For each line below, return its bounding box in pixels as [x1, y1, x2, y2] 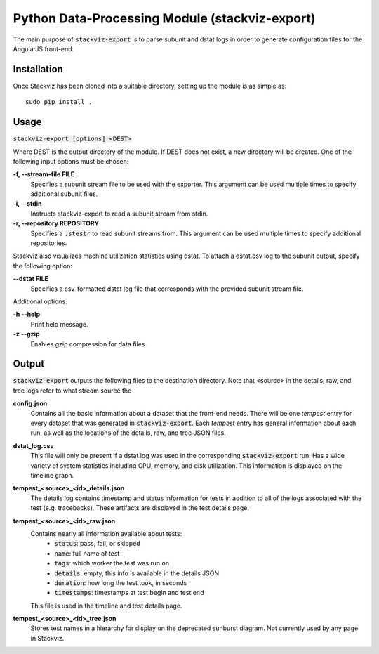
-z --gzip [13, 330, 40, 339]
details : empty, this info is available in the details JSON [54, 569, 220, 577]
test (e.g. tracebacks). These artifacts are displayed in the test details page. [30, 504, 249, 512]
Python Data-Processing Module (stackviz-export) [13, 11, 316, 26]
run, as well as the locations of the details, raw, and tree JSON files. [30, 429, 226, 437]
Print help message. [30, 320, 88, 328]
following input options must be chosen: [13, 157, 129, 165]
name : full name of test [54, 549, 120, 558]
